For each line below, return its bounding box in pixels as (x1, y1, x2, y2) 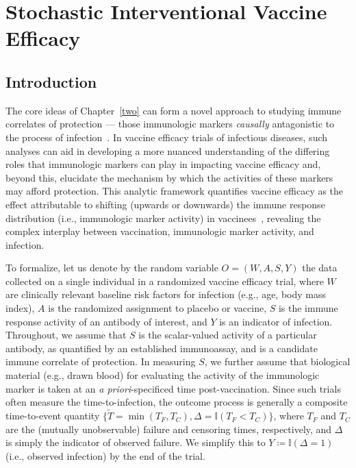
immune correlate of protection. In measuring (5, 354, 196, 369)
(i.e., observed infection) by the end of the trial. (5, 448, 205, 463)
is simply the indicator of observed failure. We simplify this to (5, 435, 266, 449)
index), (5, 301, 35, 315)
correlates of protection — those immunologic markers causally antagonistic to (5, 116, 335, 131)
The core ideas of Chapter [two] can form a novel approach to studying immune (5, 103, 342, 117)
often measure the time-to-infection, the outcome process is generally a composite (5, 395, 348, 409)
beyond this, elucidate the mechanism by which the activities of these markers (5, 170, 333, 184)
